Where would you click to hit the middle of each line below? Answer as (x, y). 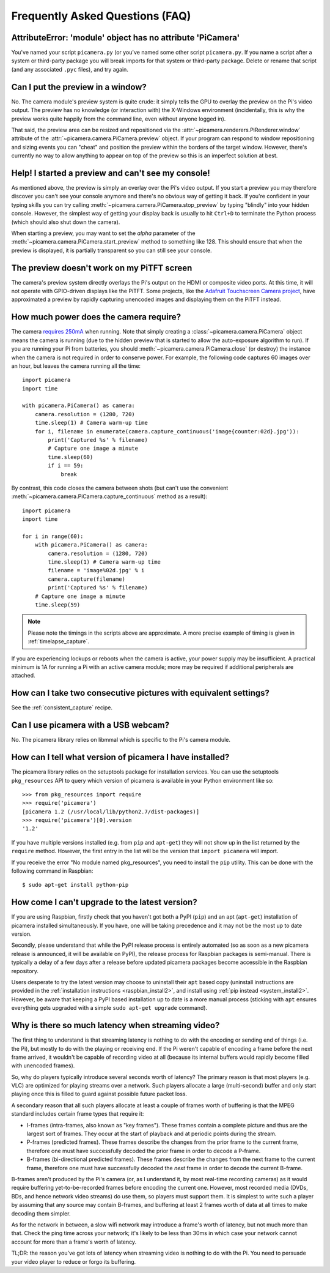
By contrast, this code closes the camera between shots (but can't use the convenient (120, 488)
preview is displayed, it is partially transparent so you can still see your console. (112, 250)
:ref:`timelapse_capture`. (59, 641)
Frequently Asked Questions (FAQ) (101, 16)
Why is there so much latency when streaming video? (116, 1025)
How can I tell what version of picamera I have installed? (120, 757)
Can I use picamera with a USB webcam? (90, 725)
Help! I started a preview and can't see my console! (111, 173)
